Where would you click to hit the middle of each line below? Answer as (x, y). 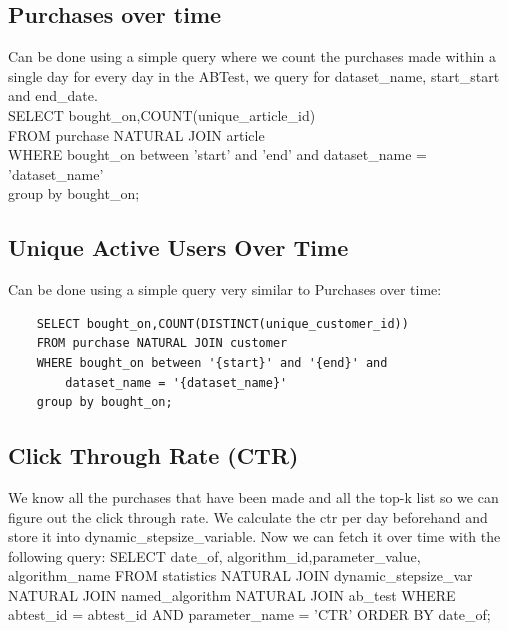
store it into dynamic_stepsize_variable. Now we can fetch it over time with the (254, 536)
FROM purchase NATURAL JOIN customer (162, 343)
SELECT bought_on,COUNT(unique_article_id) (162, 114)
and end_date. (53, 95)
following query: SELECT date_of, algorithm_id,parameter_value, (214, 555)
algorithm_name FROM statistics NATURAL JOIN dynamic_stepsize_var (240, 575)
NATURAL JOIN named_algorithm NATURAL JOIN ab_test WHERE (232, 594)
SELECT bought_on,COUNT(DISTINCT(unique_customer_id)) (222, 323)
